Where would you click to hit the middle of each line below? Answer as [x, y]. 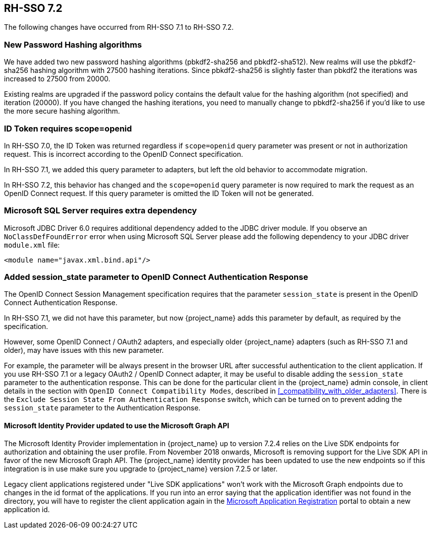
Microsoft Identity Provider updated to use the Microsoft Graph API [117, 426]
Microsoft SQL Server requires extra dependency [100, 211]
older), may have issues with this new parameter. [84, 350]
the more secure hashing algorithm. [62, 111]
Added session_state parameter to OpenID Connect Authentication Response [156, 277]
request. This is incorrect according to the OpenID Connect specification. [124, 154]
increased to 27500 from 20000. [57, 79]
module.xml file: [32, 245]
